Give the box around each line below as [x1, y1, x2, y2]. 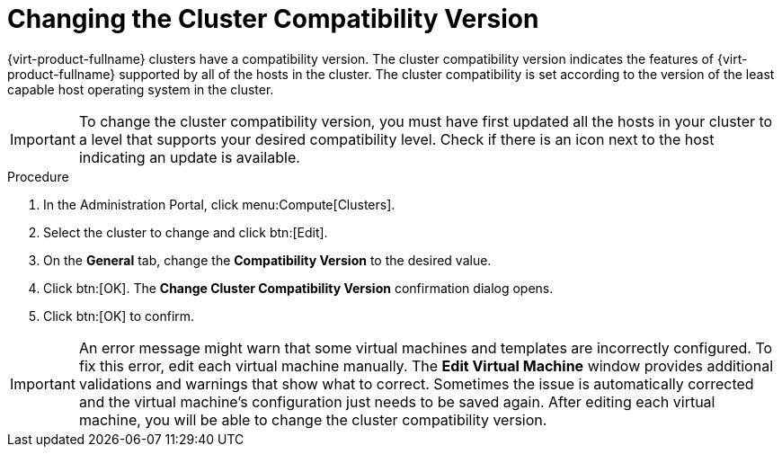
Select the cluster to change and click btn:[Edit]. [43, 224, 328, 240]
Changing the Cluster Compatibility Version [7, 4, 539, 34]
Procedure [7, 168, 69, 184]
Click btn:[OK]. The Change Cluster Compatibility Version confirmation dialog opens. [43, 280, 554, 296]
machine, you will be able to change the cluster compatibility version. [78, 410, 547, 429]
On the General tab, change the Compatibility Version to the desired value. [43, 252, 492, 268]
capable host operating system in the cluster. [7, 81, 274, 97]
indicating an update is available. [78, 147, 300, 166]
